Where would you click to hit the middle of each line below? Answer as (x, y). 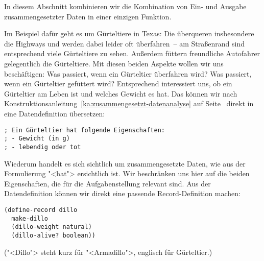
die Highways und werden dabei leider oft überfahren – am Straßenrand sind (125, 43)
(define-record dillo (41, 210)
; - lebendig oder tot (43, 147)
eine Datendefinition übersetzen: (55, 113)
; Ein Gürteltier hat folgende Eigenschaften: (85, 130)
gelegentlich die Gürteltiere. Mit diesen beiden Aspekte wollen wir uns (114, 63)
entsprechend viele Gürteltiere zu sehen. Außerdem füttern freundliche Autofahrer (132, 53)
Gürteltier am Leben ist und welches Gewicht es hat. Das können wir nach (121, 93)
